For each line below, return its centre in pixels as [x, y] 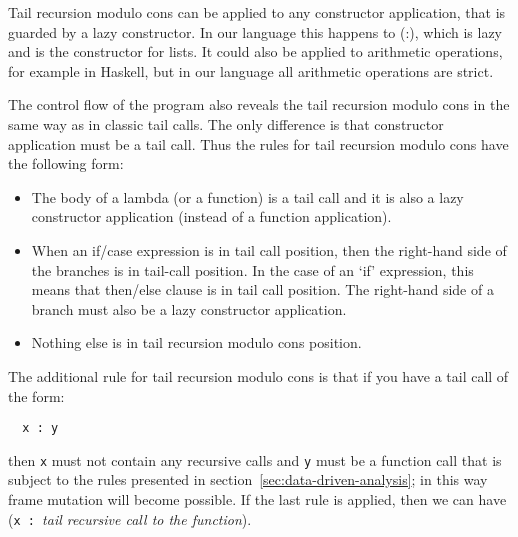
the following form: [66, 163]
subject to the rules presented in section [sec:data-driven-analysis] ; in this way [248, 479]
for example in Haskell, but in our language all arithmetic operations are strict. [251, 70]
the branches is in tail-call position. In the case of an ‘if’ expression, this [252, 269]
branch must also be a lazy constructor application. [189, 308]
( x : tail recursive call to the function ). [130, 518]
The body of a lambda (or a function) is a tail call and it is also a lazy [247, 196]
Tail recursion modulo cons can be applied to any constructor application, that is [257, 12]
